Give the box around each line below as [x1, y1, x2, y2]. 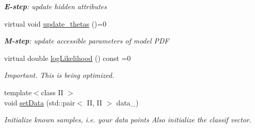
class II [41, 87, 63, 97]
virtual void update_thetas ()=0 [4, 18, 107, 29]
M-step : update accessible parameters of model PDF [4, 35, 169, 46]
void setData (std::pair [4, 97, 75, 108]
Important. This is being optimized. [4, 70, 114, 80]
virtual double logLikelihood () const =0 [4, 52, 131, 63]
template [4, 87, 32, 97]
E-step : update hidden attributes [4, 1, 107, 11]
